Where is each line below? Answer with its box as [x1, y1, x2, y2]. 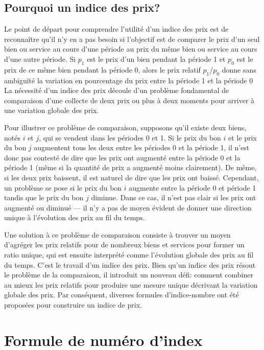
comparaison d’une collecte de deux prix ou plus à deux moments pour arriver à [4, 95, 255, 105]
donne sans [222, 64, 256, 75]
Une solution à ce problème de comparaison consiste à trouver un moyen [4, 229, 231, 240]
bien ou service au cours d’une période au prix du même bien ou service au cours [4, 43, 257, 54]
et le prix [228, 132, 257, 143]
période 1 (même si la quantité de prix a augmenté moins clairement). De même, [4, 162, 257, 173]
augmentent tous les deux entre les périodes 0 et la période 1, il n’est [34, 142, 250, 153]
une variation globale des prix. [4, 105, 99, 115]
